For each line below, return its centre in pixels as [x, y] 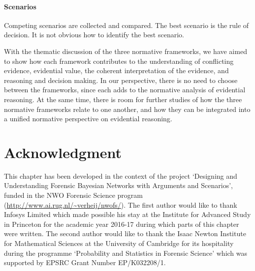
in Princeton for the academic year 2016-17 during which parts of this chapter [122, 224]
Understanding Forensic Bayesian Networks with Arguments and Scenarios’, [118, 185]
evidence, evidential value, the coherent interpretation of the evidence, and [116, 70]
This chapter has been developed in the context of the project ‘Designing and [121, 176]
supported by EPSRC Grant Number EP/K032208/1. [85, 262]
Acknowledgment [63, 152]
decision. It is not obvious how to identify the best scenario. [94, 35]
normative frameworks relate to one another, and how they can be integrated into [127, 109]
